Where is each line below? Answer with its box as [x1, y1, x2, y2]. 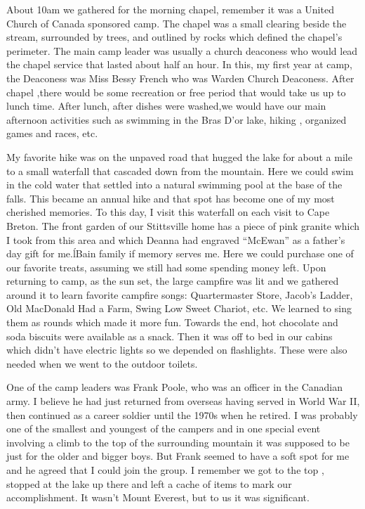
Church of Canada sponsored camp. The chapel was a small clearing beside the [6, 15, 347, 30]
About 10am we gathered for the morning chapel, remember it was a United [6, 2, 334, 16]
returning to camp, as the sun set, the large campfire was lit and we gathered [6, 273, 339, 288]
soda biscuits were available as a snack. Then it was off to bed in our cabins [6, 328, 333, 343]
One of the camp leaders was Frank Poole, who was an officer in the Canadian [6, 380, 343, 394]
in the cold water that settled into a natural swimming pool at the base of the [6, 177, 343, 192]
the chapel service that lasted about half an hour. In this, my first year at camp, [6, 57, 352, 72]
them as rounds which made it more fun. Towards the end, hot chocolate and [6, 315, 338, 330]
